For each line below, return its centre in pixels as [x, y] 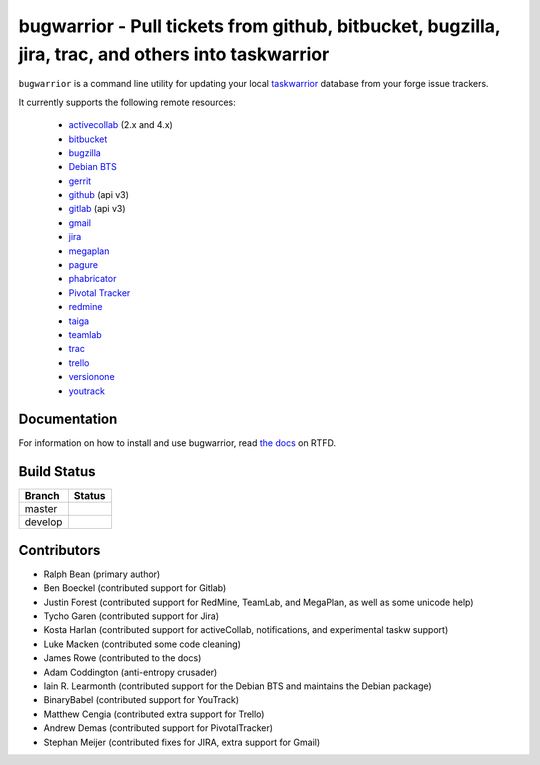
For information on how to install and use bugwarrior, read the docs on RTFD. [177, 443]
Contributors [59, 550]
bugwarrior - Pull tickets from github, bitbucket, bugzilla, [259, 26]
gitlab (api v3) [97, 209]
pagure [83, 265]
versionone [91, 377]
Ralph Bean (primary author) [102, 574]
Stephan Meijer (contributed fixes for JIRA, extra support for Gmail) [182, 742]
